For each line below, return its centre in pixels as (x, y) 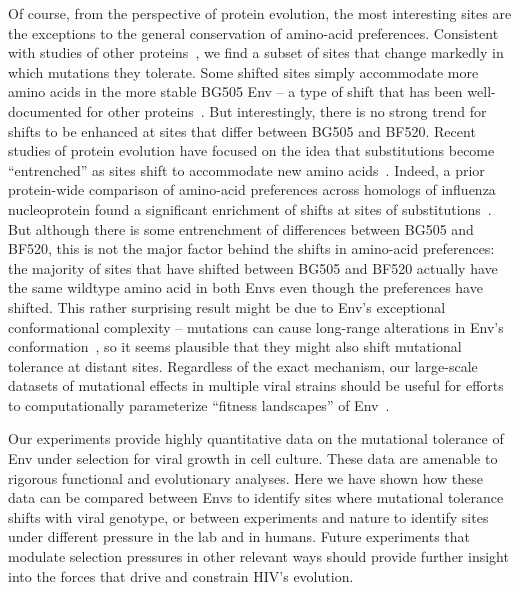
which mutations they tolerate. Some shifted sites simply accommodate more (243, 71)
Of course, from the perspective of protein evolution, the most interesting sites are (260, 13)
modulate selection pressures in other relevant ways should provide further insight (258, 556)
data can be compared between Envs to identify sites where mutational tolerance (256, 497)
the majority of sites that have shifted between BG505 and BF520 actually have (253, 267)
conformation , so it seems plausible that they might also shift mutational (235, 346)
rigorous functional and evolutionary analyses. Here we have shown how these (245, 477)
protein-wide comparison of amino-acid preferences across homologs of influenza (252, 189)
